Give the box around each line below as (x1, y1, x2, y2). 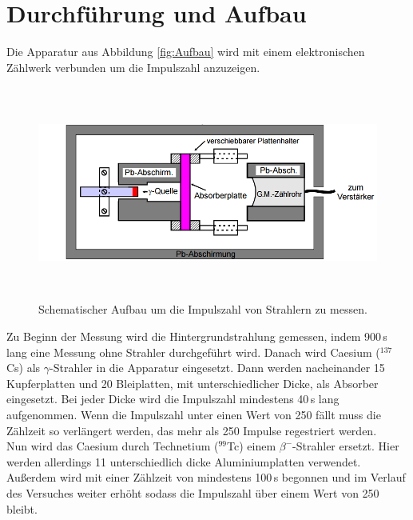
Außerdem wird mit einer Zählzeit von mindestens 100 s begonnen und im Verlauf (6, 469, 406, 486)
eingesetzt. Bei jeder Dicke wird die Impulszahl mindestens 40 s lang (6, 390, 340, 407)
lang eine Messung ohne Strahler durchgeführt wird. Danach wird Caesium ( (6, 343, 380, 360)
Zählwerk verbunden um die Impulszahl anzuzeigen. (6, 58, 260, 75)
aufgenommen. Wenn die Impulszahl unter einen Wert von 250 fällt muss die (6, 406, 381, 423)
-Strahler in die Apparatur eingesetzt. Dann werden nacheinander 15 (50, 359, 385, 376)
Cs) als (6, 359, 41, 376)
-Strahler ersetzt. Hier (292, 438, 399, 454)
